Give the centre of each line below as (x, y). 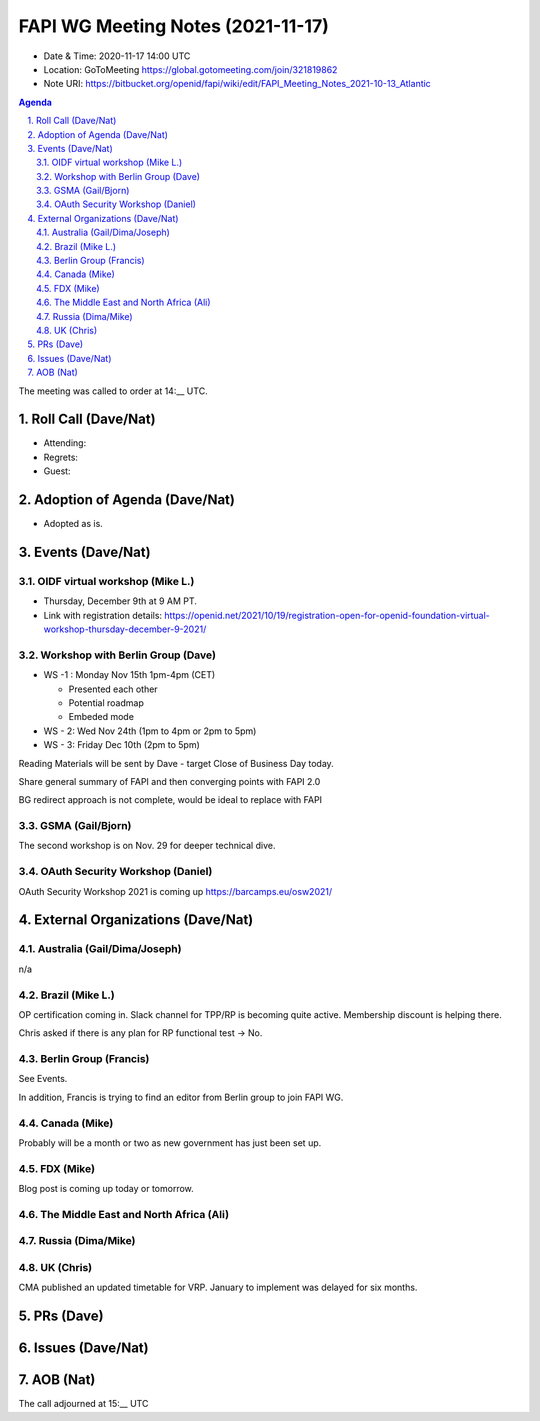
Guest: (57, 471)
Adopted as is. (73, 524)
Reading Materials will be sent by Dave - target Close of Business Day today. (176, 763)
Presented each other (113, 689)
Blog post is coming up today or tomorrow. (106, 1189)
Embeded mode (101, 717)
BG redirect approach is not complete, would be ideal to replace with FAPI (170, 800)
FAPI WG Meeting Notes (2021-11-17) (174, 26)
